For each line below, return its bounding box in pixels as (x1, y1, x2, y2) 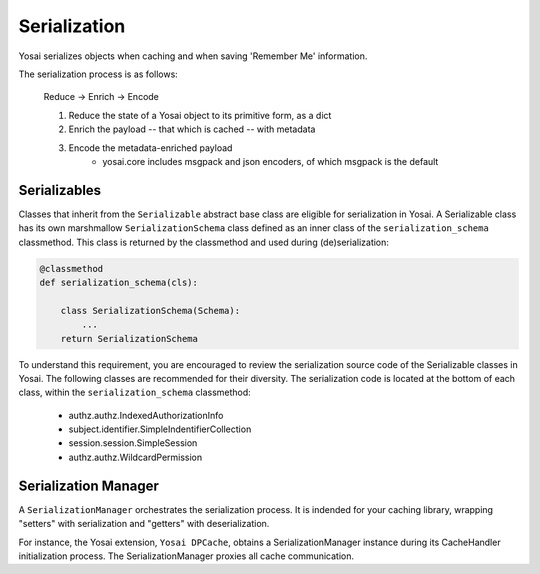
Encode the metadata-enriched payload (68, 141, 233, 154)
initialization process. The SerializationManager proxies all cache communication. (18, 550, 355, 562)
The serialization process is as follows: (18, 68, 179, 80)
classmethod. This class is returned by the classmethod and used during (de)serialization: (18, 236, 390, 248)
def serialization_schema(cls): (39, 276, 199, 288)
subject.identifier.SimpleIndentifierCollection (68, 423, 252, 435)
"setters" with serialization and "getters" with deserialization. (18, 518, 270, 530)
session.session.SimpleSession (68, 437, 198, 449)
